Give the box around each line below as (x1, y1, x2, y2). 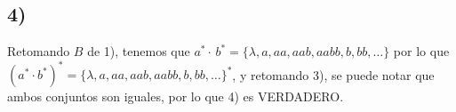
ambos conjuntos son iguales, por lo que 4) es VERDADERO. (7, 87, 344, 106)
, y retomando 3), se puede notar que (232, 65, 435, 84)
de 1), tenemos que (87, 42, 190, 60)
